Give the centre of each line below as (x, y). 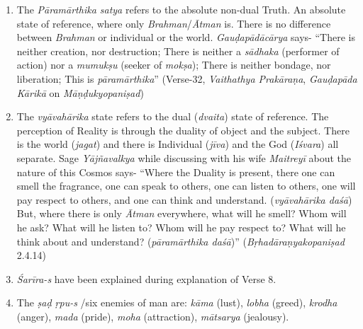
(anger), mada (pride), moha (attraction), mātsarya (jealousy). (153, 316)
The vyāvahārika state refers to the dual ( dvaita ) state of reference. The (173, 116)
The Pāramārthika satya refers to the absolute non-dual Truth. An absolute (181, 9)
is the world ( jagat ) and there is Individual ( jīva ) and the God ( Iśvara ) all (178, 144)
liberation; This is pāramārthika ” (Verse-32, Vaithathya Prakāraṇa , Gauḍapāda (187, 78)
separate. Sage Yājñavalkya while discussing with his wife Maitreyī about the (184, 157)
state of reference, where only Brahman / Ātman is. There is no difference (174, 23)
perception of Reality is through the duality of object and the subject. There (183, 130)
